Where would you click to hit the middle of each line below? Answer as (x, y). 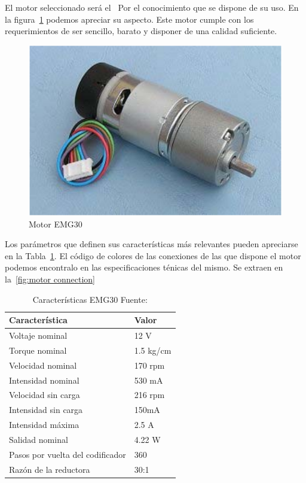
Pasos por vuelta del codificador (68, 454)
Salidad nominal (39, 439)
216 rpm (149, 395)
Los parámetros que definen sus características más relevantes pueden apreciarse (152, 244)
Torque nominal (38, 350)
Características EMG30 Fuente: (90, 299)
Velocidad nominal (43, 365)
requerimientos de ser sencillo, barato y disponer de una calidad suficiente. (141, 31)
